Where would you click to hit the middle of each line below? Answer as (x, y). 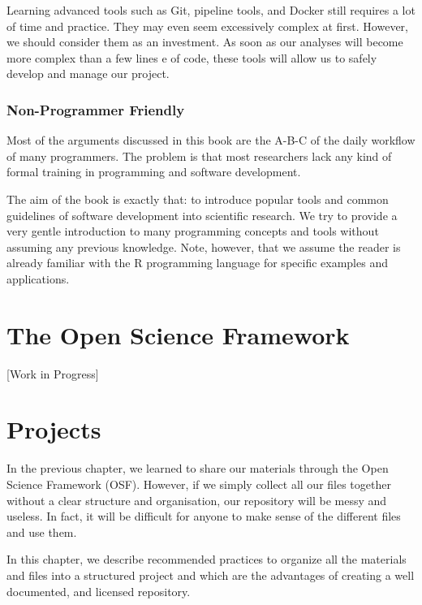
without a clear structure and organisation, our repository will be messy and (197, 500)
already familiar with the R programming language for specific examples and (197, 263)
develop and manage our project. (88, 73)
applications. (38, 278)
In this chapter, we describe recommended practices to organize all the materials (207, 559)
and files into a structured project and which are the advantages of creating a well (211, 575)
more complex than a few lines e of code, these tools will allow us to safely (192, 57)
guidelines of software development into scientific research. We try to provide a (202, 215)
